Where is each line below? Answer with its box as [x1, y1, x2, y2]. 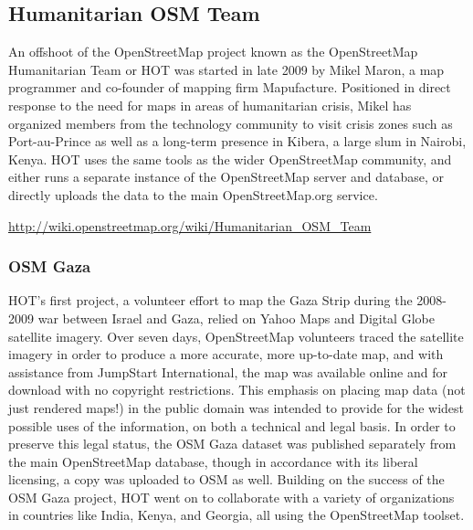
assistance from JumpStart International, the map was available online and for [8, 362, 447, 381]
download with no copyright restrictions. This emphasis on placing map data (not [8, 380, 466, 399]
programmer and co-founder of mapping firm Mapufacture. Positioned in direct [8, 78, 451, 97]
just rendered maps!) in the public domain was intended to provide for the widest [8, 397, 465, 417]
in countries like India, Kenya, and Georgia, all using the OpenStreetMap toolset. [8, 505, 465, 525]
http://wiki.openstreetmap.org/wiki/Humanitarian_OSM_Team [8, 216, 372, 235]
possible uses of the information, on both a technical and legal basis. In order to [8, 416, 456, 435]
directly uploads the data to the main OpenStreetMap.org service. [8, 185, 378, 204]
